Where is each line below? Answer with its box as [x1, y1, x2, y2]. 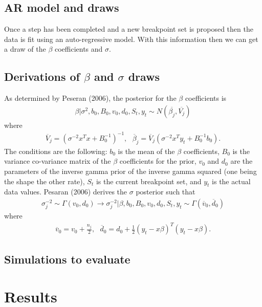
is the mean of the [118, 145, 175, 156]
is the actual [212, 176, 251, 186]
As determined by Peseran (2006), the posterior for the [4, 93, 177, 103]
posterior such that [136, 186, 195, 197]
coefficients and [54, 43, 103, 54]
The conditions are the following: [4, 145, 107, 156]
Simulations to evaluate [4, 251, 130, 267]
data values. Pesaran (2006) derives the [4, 186, 127, 197]
